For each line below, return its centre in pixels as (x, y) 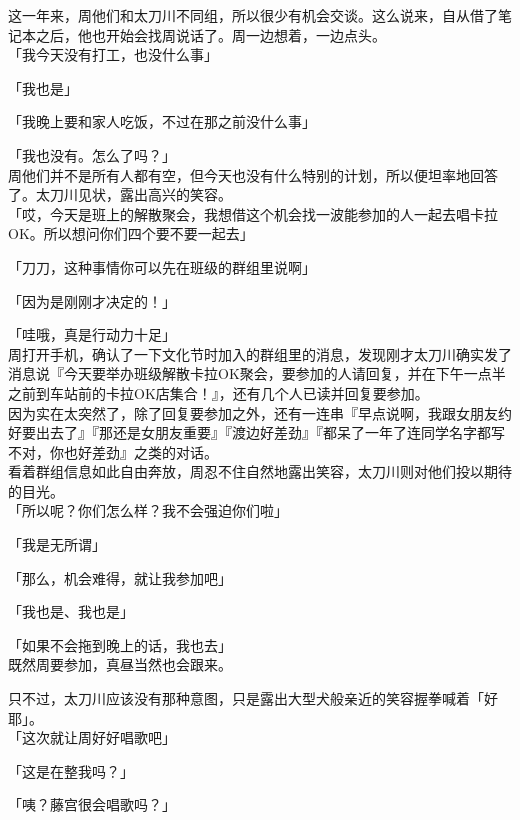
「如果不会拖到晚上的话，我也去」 (120, 644)
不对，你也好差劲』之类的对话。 (113, 451)
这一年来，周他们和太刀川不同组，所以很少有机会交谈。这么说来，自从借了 (253, 15)
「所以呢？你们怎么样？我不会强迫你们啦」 (148, 510)
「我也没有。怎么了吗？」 (92, 154)
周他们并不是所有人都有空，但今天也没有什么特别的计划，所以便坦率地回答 (253, 174)
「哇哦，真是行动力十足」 (92, 334)
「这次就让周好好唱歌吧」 (92, 737)
